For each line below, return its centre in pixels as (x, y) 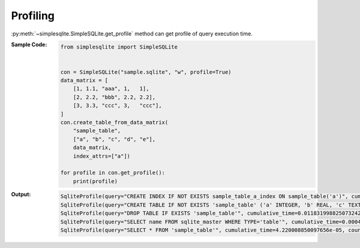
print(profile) (95, 181)
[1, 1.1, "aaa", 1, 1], (111, 89)
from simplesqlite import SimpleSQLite (119, 47)
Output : (21, 194)
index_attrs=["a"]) (102, 156)
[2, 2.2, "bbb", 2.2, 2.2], (114, 97)
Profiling (33, 16)
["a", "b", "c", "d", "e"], (114, 139)
